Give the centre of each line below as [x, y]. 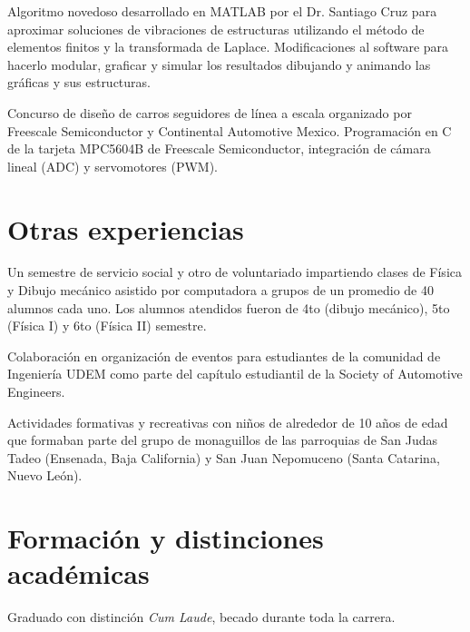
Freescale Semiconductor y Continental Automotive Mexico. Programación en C [230, 130]
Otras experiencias [126, 228]
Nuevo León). [45, 475]
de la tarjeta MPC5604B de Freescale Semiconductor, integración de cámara [219, 148]
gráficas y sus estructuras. [79, 82]
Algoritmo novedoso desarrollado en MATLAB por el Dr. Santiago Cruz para [222, 11]
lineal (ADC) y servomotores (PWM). [113, 166]
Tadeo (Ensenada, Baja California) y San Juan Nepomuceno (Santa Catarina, [224, 457]
